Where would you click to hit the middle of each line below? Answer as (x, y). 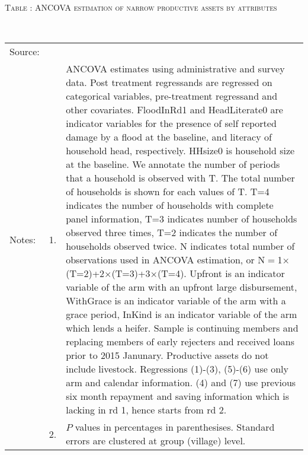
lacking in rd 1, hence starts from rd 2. (146, 410)
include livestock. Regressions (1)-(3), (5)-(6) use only (177, 369)
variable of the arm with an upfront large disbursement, (182, 287)
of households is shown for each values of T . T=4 (168, 192)
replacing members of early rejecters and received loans (180, 342)
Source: (25, 52)
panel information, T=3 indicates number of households (182, 219)
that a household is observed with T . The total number (180, 178)
